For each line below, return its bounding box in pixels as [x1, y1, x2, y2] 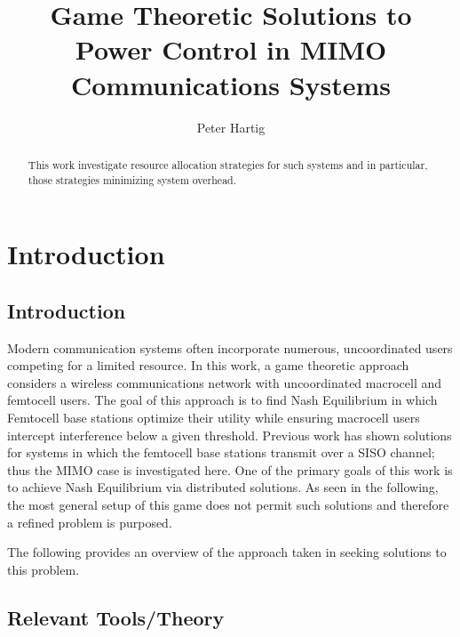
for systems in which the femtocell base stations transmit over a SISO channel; [7, 443, 435, 462]
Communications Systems [70, 66, 392, 102]
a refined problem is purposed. [7, 512, 172, 531]
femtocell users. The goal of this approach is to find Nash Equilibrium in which [7, 391, 438, 409]
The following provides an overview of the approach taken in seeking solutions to [7, 543, 447, 561]
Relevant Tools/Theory [7, 603, 225, 631]
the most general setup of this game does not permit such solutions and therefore [7, 495, 449, 513]
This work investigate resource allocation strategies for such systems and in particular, [28, 157, 428, 172]
